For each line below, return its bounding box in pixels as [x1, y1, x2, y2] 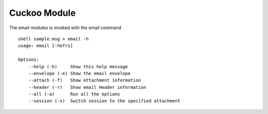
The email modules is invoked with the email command [9, 25, 122, 31]
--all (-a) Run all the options [28, 91, 120, 97]
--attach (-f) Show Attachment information [28, 77, 141, 83]
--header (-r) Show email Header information [28, 84, 146, 90]
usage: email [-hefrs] [18, 43, 73, 49]
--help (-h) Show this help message [28, 64, 129, 69]
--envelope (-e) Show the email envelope [28, 71, 131, 76]
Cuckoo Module [9, 7, 76, 18]
